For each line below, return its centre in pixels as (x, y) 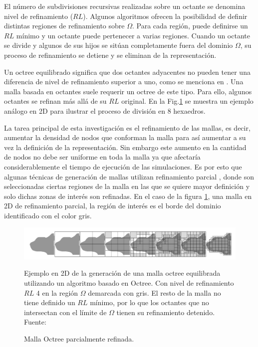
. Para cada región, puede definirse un (190, 26)
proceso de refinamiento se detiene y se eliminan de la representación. (110, 55)
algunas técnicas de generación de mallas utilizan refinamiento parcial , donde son (129, 176)
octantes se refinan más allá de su (55, 101)
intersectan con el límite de (65, 312)
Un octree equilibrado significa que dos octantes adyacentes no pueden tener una (127, 72)
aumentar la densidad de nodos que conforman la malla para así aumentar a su (125, 137)
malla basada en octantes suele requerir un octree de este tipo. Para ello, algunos (128, 91)
